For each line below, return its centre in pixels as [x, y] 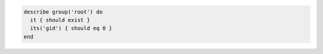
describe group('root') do [63, 12]
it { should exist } [60, 20]
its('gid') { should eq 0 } [71, 28]
